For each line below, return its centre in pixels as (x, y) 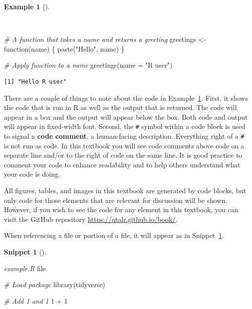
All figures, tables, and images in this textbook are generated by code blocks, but (125, 191)
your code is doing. (32, 174)
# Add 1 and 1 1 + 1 (36, 300)
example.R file (25, 268)
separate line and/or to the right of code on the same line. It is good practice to (123, 155)
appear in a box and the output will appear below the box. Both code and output (126, 117)
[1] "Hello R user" (35, 82)
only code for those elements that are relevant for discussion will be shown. (116, 200)
